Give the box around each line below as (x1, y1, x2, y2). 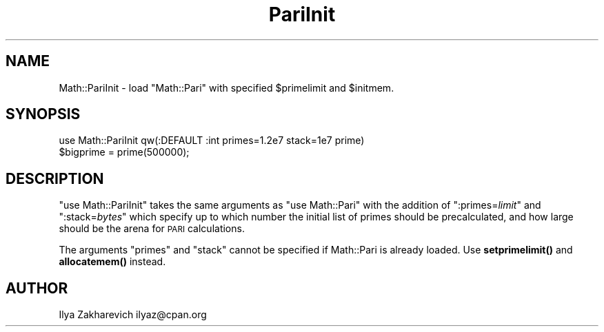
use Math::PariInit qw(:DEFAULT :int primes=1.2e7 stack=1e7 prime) (59, 134, 365, 147)
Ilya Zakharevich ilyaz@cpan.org (59, 309, 207, 321)
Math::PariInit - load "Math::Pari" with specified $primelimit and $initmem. (59, 81, 394, 94)
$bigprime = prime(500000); (59, 146, 190, 158)
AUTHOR (6, 279, 68, 297)
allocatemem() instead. (59, 256, 166, 268)
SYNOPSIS (6, 105, 81, 123)
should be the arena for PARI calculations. (59, 222, 245, 235)
